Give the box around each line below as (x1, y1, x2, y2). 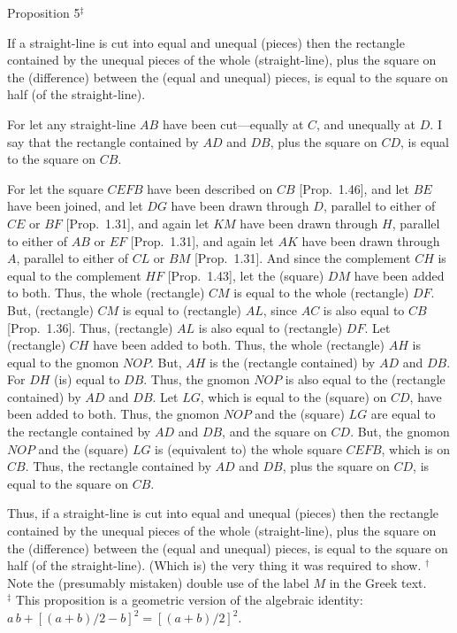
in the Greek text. (329, 573, 427, 591)
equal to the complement (7, 266, 141, 284)
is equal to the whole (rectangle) (233, 283, 409, 302)
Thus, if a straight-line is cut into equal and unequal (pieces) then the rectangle (7, 504, 439, 522)
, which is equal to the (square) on (200, 387, 387, 405)
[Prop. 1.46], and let (299, 179, 409, 197)
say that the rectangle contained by (7, 132, 199, 151)
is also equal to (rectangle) (198, 318, 343, 336)
